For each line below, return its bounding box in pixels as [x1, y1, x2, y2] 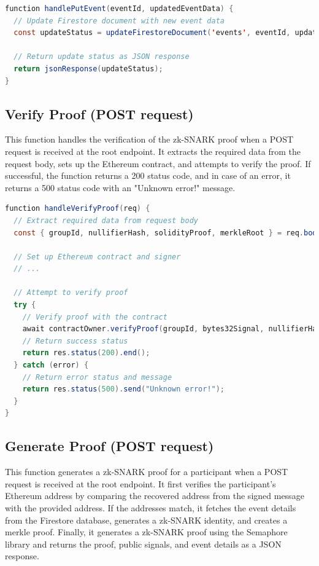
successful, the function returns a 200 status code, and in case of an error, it [5, 169, 291, 182]
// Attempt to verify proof [13, 288, 128, 297]
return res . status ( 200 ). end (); [22, 348, 150, 358]
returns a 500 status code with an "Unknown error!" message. [5, 181, 236, 194]
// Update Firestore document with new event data [13, 16, 225, 25]
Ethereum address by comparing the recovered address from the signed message [5, 489, 304, 502]
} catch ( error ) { [13, 361, 89, 370]
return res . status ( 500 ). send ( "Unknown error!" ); [22, 385, 225, 394]
